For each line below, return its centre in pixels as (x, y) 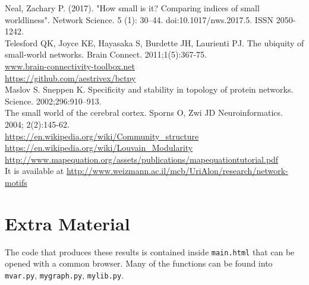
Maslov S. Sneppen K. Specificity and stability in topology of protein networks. (149, 89)
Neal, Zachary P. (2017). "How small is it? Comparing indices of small (132, 8)
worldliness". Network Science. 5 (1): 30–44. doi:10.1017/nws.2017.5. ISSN (139, 19)
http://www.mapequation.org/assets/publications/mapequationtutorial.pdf (142, 159)
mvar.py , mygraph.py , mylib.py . (64, 275)
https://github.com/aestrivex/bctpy (70, 77)
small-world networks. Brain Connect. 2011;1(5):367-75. (106, 54)
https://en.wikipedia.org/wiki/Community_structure (102, 136)
